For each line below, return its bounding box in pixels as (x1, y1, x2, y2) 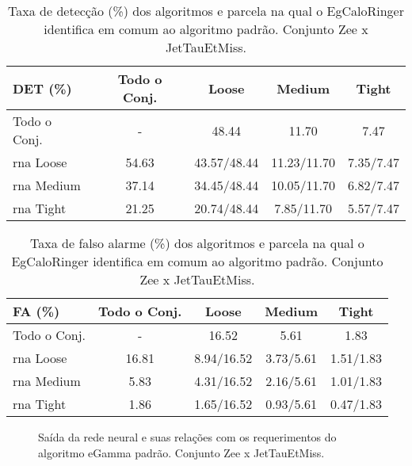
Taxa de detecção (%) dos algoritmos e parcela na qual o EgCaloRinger (8, 2, 404, 20)
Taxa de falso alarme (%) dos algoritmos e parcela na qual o (30, 234, 364, 252)
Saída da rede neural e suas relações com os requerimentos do (38, 429, 337, 445)
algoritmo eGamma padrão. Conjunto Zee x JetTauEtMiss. (38, 444, 325, 460)
